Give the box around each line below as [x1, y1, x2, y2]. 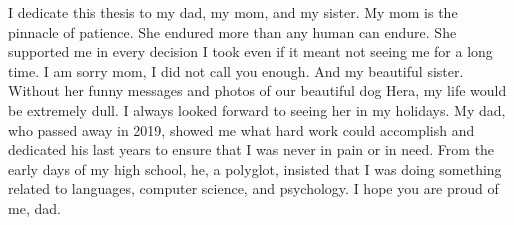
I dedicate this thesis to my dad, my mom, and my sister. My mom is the [8, 2, 458, 22]
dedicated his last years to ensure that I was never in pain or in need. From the [8, 139, 495, 160]
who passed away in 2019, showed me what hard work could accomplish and [8, 119, 475, 140]
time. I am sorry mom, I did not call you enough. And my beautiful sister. [8, 60, 464, 81]
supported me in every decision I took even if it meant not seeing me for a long [8, 41, 493, 62]
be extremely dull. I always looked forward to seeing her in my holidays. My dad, [8, 99, 506, 120]
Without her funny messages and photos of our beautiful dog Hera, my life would [8, 80, 507, 101]
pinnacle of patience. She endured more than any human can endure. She [8, 21, 457, 42]
